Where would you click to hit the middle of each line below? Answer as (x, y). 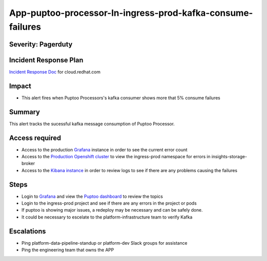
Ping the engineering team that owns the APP (68, 250)
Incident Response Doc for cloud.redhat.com (55, 72)
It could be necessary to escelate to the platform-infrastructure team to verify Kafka (107, 217)
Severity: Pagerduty (41, 44)
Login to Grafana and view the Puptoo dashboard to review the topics (92, 196)
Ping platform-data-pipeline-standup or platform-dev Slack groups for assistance (104, 243)
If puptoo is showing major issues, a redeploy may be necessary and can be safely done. (112, 210)
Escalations (28, 231)
